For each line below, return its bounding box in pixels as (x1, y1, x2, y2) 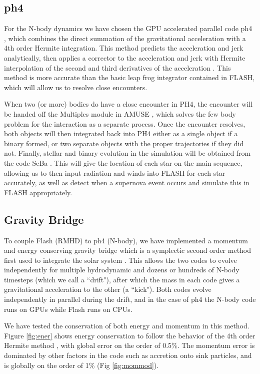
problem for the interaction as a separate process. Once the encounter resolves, (4, 118, 245, 129)
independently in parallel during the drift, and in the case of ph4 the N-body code (4, 294, 256, 304)
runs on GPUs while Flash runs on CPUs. (4, 303, 132, 314)
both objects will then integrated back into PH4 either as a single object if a (4, 128, 238, 139)
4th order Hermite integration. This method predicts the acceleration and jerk (4, 43, 243, 53)
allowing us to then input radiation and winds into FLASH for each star (4, 167, 225, 178)
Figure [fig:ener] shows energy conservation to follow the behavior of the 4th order (4, 330, 255, 340)
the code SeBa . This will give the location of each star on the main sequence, (4, 157, 242, 168)
